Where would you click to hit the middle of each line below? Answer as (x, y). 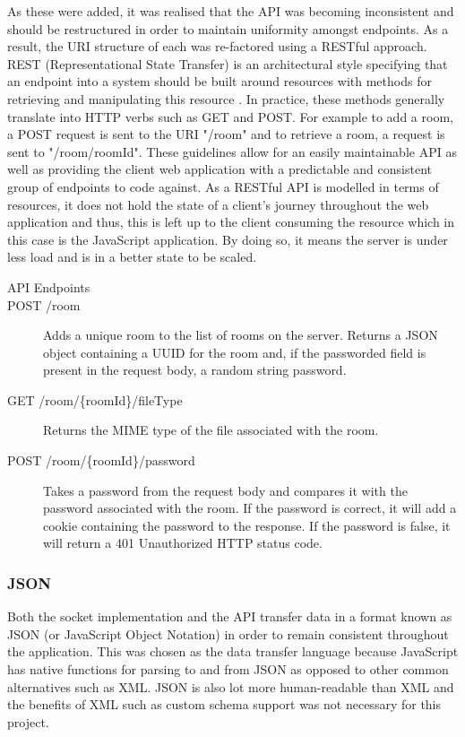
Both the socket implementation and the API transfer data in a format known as (230, 616)
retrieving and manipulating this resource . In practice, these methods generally (226, 98)
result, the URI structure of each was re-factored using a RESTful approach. (217, 46)
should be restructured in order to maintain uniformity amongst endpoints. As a (228, 28)
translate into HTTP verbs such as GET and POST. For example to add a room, (230, 116)
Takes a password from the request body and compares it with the (225, 490)
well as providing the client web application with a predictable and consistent (220, 169)
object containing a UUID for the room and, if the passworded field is (235, 352)
